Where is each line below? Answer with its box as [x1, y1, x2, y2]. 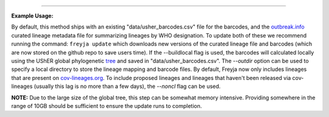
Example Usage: [11, 12, 54, 19]
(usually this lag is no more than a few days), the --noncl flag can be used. [34, 82, 221, 90]
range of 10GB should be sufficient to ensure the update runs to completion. [11, 102, 202, 109]
